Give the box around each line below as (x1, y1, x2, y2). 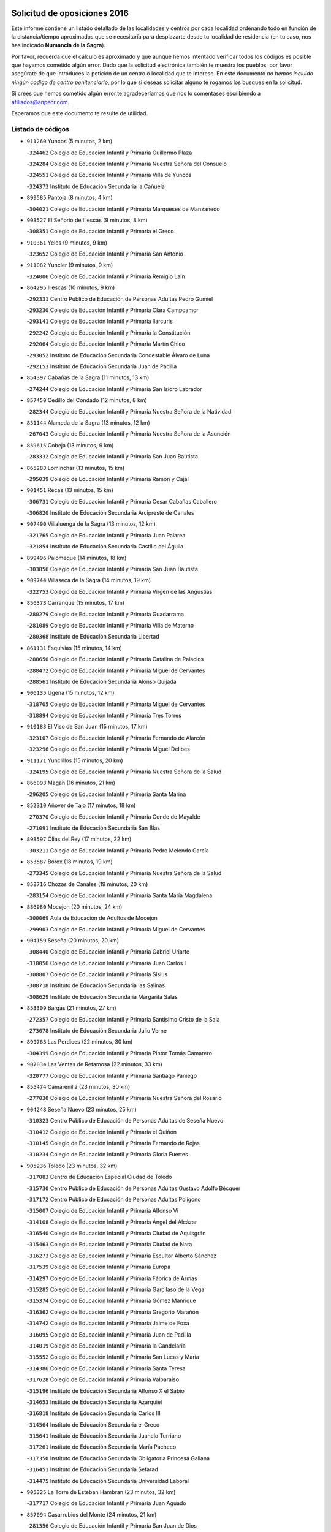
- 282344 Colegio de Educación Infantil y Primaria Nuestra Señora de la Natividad (26, 408, 232, 415)
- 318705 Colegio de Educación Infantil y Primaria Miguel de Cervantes (26, 700, 205, 708)
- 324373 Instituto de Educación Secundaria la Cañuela (26, 183, 165, 190)
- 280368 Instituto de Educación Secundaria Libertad (26, 633, 159, 640)
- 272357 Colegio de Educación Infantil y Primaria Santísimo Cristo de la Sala (26, 1015, 220, 1023)
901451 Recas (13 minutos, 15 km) (26, 487, 113, 494)
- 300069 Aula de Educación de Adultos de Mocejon (26, 914, 158, 922)
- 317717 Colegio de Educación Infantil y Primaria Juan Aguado (26, 1500, 186, 1507)
